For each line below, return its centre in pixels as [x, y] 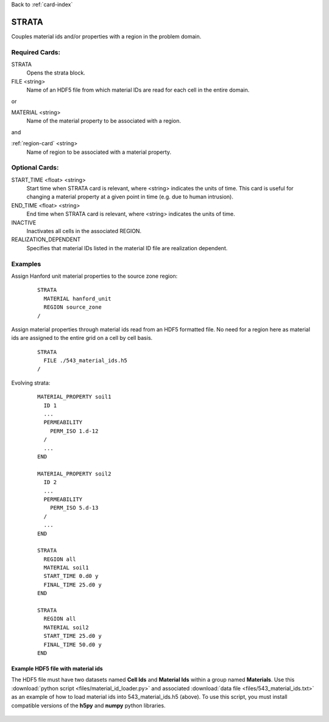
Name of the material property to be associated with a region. [104, 121]
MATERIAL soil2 [66, 627]
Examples [26, 264]
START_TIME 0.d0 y [71, 576]
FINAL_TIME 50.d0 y [73, 644]
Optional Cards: [35, 168]
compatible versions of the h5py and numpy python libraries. [88, 706]
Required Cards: [36, 52]
